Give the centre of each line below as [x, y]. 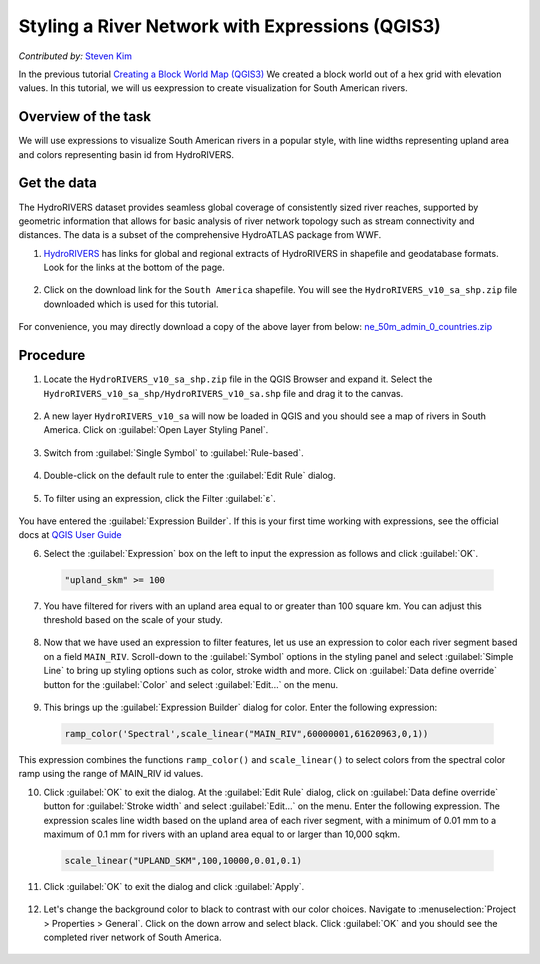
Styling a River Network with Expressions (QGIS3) [230, 26]
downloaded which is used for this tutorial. [131, 304]
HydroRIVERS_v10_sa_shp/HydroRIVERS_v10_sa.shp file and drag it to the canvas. [223, 393]
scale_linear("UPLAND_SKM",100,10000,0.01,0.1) [183, 860]
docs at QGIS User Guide [70, 535]
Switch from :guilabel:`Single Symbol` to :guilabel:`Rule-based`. [173, 452]
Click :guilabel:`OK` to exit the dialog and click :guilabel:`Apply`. [174, 886]
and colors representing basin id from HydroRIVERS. [126, 154]
